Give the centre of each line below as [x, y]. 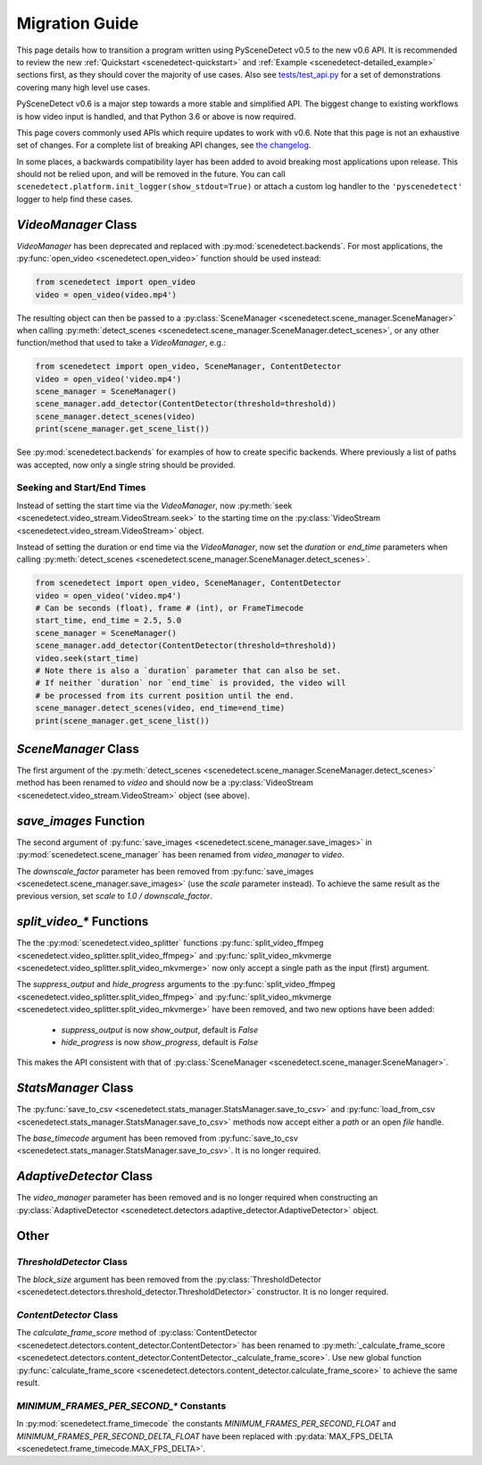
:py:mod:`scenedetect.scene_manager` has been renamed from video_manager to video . [181, 855]
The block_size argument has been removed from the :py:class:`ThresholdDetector [169, 1279]
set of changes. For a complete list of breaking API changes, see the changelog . [164, 145]
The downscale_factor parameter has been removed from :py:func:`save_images [165, 871]
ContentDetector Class [67, 1315]
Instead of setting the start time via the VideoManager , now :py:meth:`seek [154, 506]
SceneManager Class [78, 749]
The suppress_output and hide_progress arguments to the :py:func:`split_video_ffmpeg [176, 984]
